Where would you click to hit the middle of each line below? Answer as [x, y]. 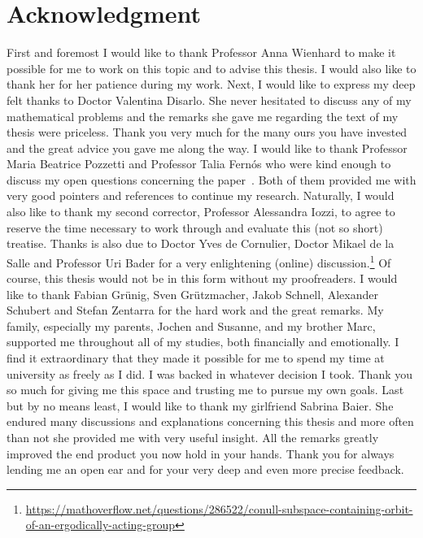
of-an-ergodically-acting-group [100, 525]
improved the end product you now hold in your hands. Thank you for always [201, 453]
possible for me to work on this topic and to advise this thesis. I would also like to [211, 68]
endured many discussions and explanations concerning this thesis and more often [210, 421]
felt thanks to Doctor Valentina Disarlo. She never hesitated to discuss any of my [209, 100]
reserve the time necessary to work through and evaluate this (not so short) [195, 227]
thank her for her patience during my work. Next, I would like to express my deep [211, 84]
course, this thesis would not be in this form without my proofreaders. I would [202, 278]
